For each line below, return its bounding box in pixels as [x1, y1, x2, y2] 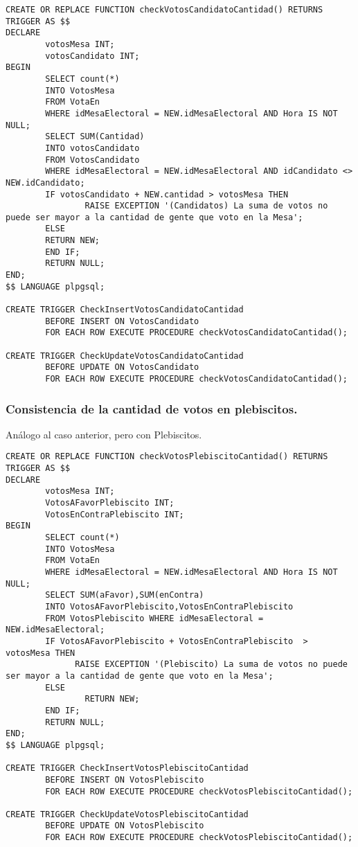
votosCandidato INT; [45, 51, 140, 61]
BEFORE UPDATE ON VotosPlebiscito [45, 821, 204, 831]
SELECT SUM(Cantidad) [45, 132, 145, 142]
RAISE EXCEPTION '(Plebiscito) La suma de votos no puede [75, 659, 348, 670]
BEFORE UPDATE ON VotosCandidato [45, 362, 199, 373]
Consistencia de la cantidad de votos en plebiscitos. [6, 400, 298, 417]
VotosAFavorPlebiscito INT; [45, 498, 174, 508]
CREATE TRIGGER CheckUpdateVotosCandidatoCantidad [6, 350, 244, 361]
